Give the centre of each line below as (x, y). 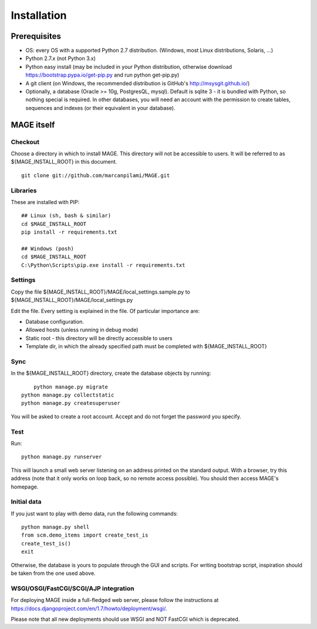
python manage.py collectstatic (68, 395)
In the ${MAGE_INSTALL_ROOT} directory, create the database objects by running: (111, 373)
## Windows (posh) (48, 248)
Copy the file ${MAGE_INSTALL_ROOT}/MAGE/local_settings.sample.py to (100, 292)
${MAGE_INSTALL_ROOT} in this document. (64, 162)
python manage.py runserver (62, 457)
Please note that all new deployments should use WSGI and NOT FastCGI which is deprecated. (125, 619)
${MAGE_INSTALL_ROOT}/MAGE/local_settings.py (72, 300)
